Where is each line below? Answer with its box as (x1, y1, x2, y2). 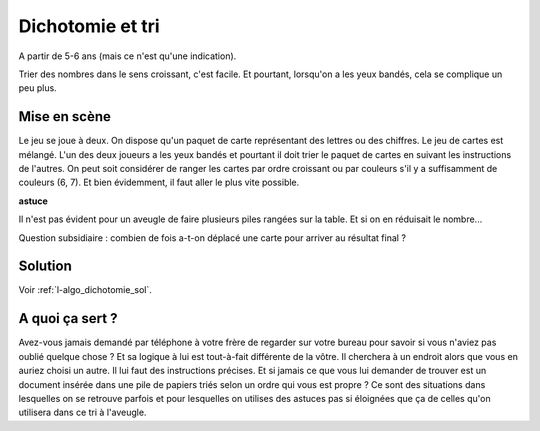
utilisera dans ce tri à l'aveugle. (18, 406, 147, 419)
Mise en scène (18, 108, 112, 125)
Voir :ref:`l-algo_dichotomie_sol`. (18, 284, 152, 296)
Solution (18, 258, 72, 275)
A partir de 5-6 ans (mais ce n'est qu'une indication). (18, 50, 237, 62)
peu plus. (18, 82, 57, 94)
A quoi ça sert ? (18, 310, 118, 327)
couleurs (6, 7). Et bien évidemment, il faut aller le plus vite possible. (18, 176, 300, 189)
